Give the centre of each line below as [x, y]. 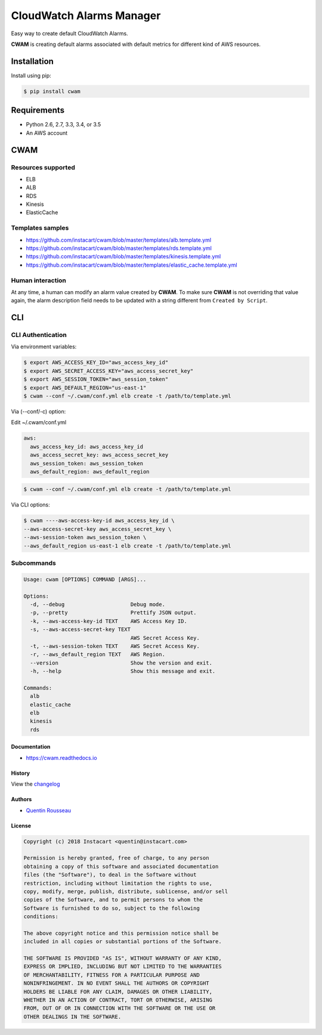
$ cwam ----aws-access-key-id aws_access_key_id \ [99, 521]
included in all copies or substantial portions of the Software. [123, 942]
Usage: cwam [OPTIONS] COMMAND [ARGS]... [85, 579]
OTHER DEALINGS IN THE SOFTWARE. [72, 1017]
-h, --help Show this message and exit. [123, 671]
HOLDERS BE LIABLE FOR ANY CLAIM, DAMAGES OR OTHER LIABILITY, [118, 991]
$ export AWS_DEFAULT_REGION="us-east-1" [85, 387]
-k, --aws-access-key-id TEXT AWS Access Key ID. [109, 621]
